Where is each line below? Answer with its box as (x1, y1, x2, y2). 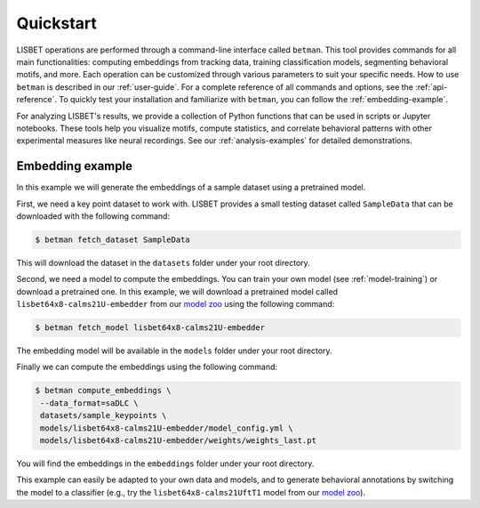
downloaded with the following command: (16, 210, 171, 222)
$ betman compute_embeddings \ (35, 385, 172, 396)
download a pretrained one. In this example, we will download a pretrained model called (16, 286, 338, 297)
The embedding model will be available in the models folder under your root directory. (16, 345, 332, 356)
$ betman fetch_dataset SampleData (35, 234, 190, 245)
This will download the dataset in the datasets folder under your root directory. (16, 257, 310, 268)
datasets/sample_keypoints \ (40, 410, 167, 421)
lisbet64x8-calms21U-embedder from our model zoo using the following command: (16, 299, 335, 310)
